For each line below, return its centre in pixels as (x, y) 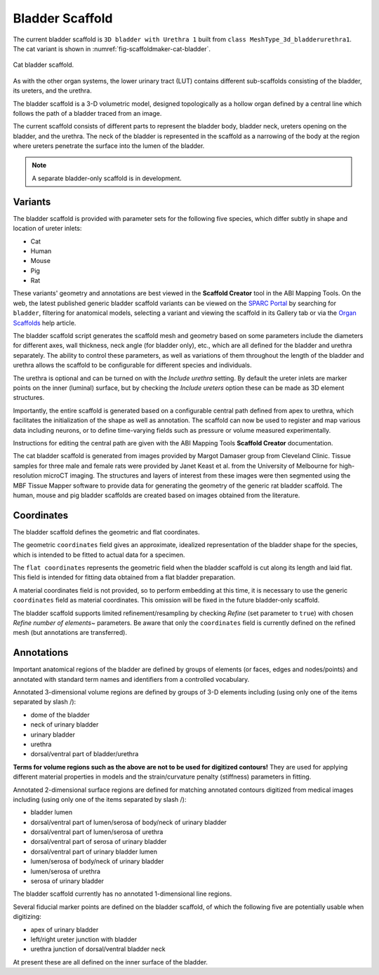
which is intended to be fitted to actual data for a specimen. (99, 555)
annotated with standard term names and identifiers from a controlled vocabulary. (131, 679)
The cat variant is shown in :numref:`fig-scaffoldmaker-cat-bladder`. (112, 48)
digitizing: (27, 917)
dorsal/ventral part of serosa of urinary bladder (99, 842)
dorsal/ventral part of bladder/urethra (85, 754)
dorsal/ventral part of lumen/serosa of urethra (97, 832)
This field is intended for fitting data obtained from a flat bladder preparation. (124, 577)
